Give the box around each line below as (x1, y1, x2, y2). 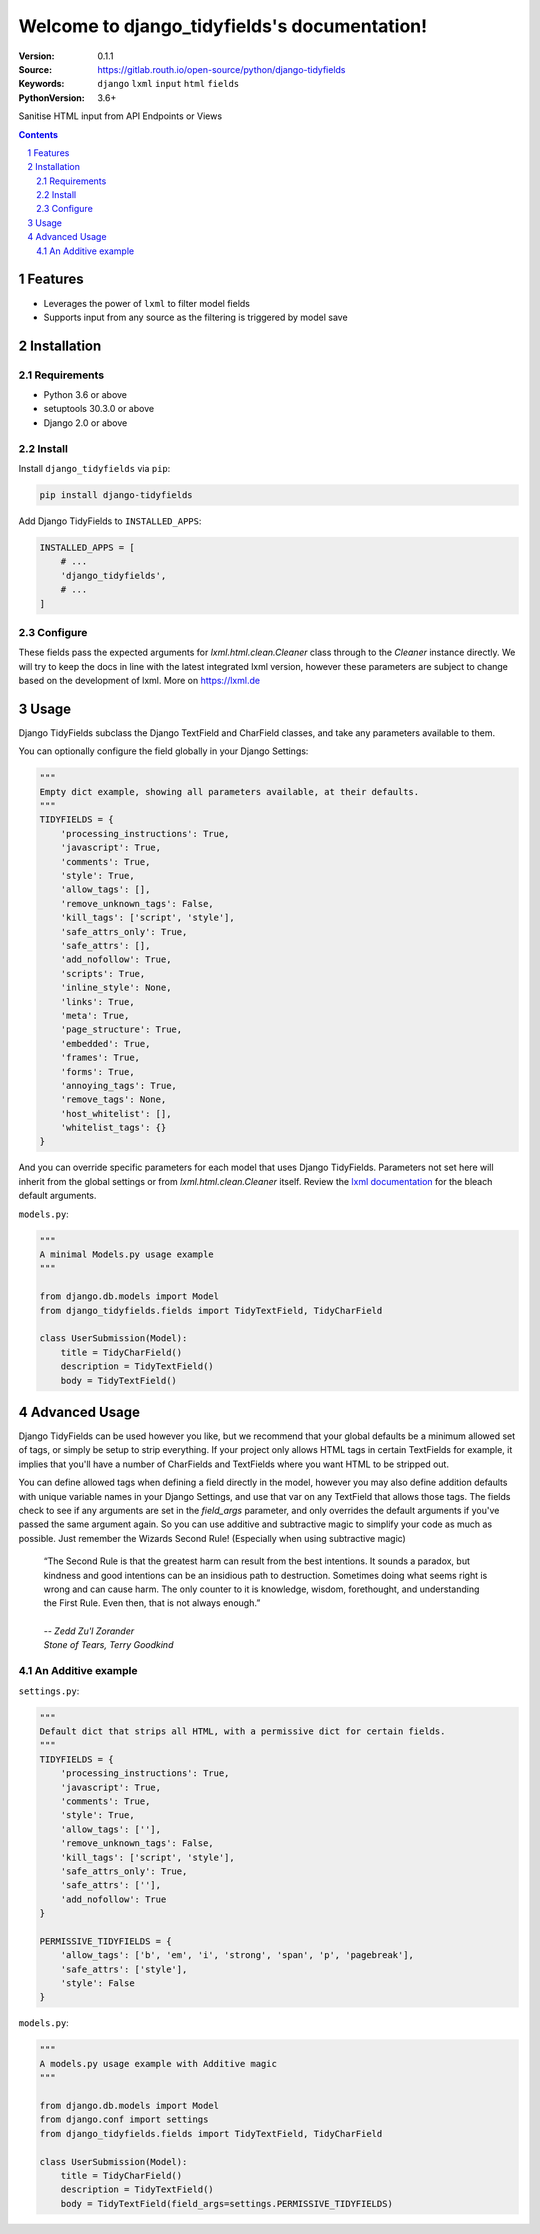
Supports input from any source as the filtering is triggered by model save (43, 311, 349, 323)
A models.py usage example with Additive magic (39, 2058, 277, 2069)
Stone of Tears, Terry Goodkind (43, 1639, 174, 1651)
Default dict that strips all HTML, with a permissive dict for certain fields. (39, 1726, 446, 1737)
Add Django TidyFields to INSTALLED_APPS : (18, 515, 202, 527)
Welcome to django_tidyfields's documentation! (18, 15, 428, 37)
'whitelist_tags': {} (60, 1122, 167, 1134)
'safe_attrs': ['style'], (60, 1963, 188, 1975)
